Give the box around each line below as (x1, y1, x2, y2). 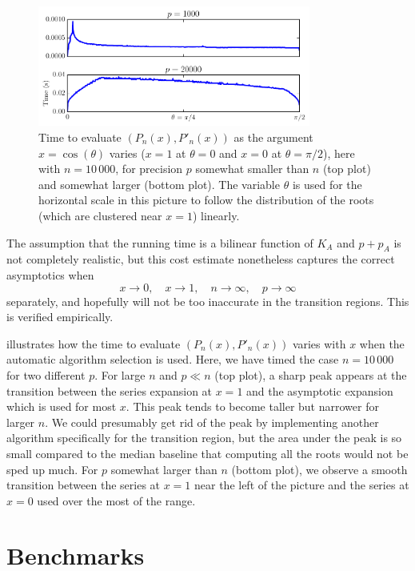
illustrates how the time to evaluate (6, 335, 181, 352)
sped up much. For (6, 460, 98, 477)
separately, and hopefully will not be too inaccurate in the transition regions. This (6, 292, 409, 309)
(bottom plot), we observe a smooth (231, 460, 408, 477)
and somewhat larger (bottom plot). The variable (38, 175, 280, 192)
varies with (292, 335, 346, 352)
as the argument (233, 129, 313, 146)
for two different (6, 366, 86, 383)
